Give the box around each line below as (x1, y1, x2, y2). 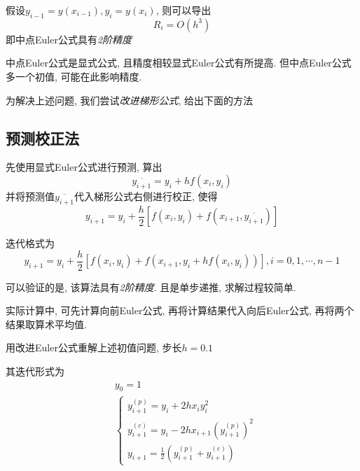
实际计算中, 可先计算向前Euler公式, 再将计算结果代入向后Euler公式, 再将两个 (6, 303, 354, 318)
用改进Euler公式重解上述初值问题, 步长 (6, 340, 182, 355)
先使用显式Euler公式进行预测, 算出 (6, 160, 162, 174)
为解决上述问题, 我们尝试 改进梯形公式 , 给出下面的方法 (6, 92, 254, 107)
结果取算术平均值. (6, 316, 87, 331)
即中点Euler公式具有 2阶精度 (6, 31, 132, 46)
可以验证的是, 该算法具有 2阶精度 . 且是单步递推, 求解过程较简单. (6, 279, 296, 294)
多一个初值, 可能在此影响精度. (6, 69, 142, 83)
